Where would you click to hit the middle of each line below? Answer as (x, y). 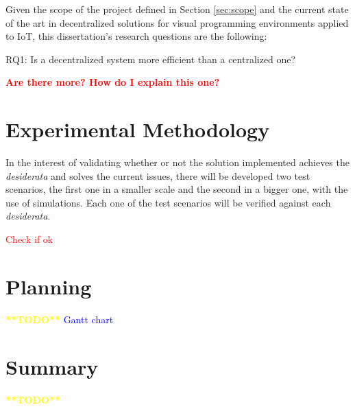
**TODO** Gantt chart (60, 319)
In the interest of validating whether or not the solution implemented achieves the (177, 162)
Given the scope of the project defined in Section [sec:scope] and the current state (177, 9)
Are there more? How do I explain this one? (113, 82)
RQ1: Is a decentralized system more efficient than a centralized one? (151, 59)
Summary (52, 366)
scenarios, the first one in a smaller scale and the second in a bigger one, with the (177, 189)
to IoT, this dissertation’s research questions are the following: (136, 36)
